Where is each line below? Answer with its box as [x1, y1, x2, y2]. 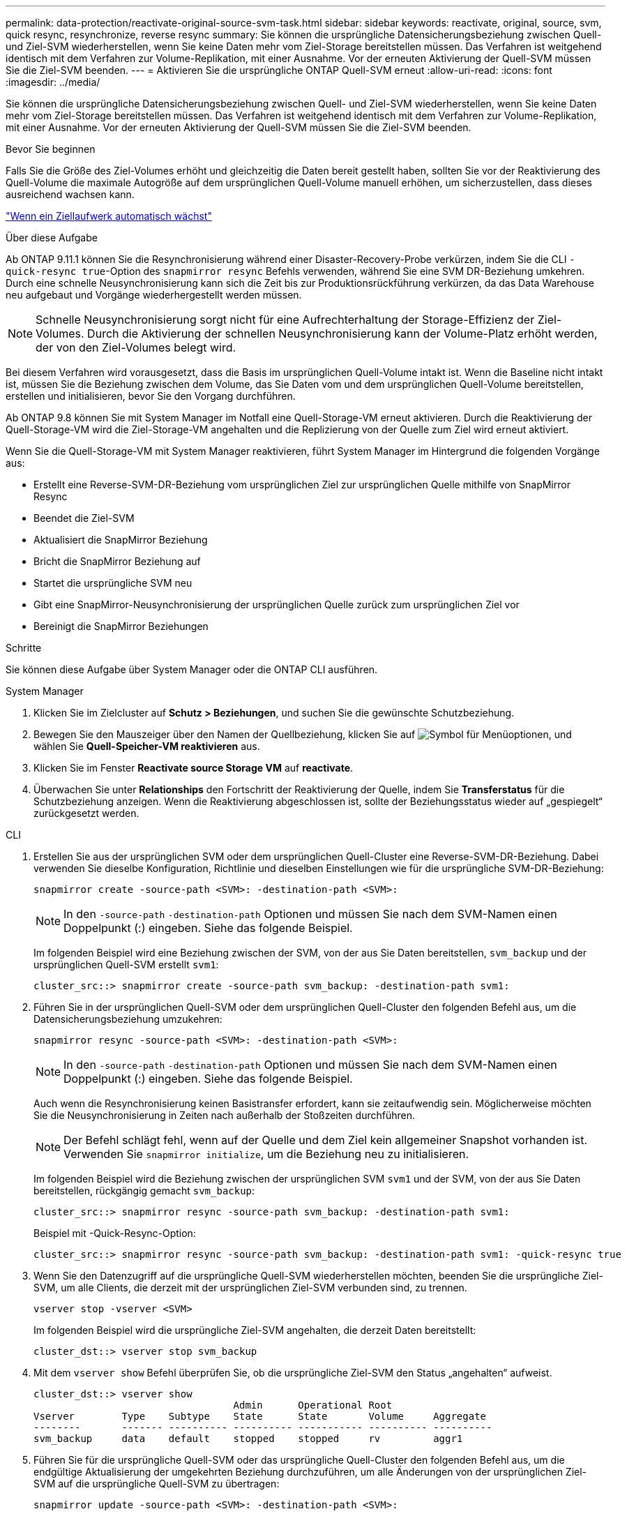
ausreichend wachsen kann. [6, 188, 135, 200]
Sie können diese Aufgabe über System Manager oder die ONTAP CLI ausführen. [6, 663, 378, 675]
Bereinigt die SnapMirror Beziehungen [33, 620, 209, 632]
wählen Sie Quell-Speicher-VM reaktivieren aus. [33, 740, 260, 752]
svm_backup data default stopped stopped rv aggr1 [33, 1433, 463, 1444]
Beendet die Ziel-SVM [33, 512, 135, 524]
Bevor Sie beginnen [6, 143, 96, 155]
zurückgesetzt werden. [33, 807, 139, 819]
